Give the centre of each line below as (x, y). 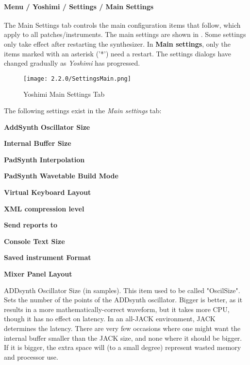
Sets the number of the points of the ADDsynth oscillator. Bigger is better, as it (123, 300)
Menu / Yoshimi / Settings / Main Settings (79, 6)
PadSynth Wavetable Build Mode (61, 176)
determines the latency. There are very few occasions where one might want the (122, 328)
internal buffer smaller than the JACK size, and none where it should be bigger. (123, 338)
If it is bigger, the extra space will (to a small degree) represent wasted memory (123, 347)
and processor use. (31, 356)
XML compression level (44, 208)
